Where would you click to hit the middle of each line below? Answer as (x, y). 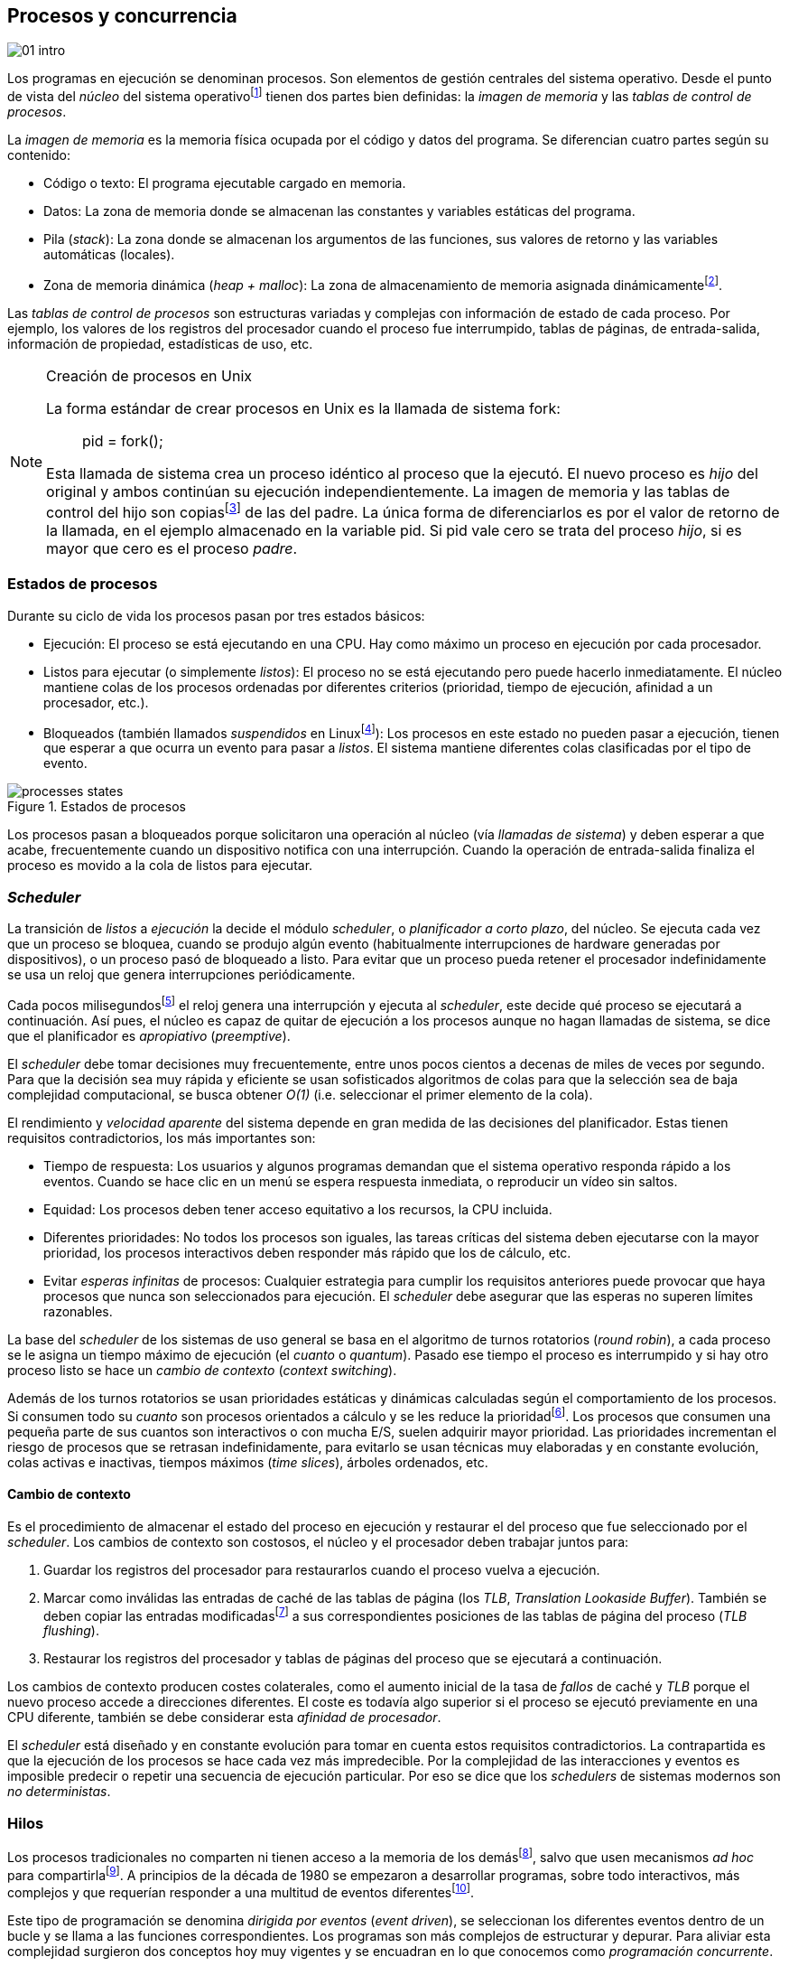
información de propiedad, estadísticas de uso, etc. (160, 343)
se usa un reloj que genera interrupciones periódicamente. (181, 975)
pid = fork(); (123, 440)
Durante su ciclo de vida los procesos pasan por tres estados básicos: (216, 615)
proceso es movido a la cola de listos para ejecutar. (160, 866)
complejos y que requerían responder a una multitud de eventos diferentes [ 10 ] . (241, 1891)
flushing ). (71, 1631)
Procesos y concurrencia (122, 16)
